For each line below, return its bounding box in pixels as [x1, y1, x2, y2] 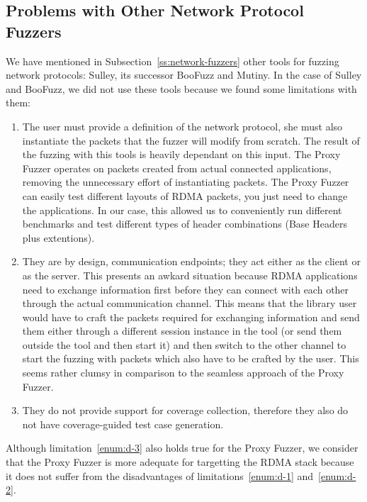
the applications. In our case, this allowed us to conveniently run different [22, 202, 342, 217]
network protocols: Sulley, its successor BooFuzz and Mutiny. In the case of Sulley [6, 67, 362, 82]
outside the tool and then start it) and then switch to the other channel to [22, 337, 346, 352]
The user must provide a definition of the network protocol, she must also [22, 118, 343, 133]
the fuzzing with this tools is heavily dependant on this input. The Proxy [22, 147, 341, 162]
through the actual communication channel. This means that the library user [22, 296, 357, 311]
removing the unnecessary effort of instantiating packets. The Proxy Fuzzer [22, 174, 349, 189]
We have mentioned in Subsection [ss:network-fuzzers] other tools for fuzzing [6, 53, 339, 68]
